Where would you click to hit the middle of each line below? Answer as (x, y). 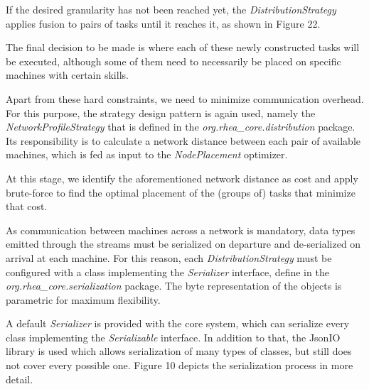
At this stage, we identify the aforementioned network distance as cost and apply (182, 178)
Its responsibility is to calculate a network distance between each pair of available (183, 140)
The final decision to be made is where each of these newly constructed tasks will (183, 47)
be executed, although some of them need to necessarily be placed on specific (173, 61)
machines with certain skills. (67, 75)
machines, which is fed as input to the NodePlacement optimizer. (147, 154)
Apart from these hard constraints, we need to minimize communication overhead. (185, 98)
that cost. (27, 206)
